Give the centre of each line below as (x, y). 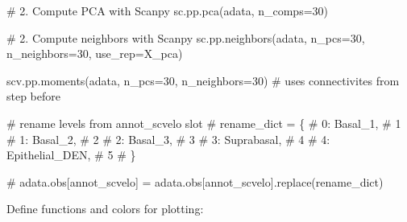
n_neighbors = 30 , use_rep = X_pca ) (95, 53)
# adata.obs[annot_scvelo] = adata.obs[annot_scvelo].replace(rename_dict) (195, 181)
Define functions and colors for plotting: (105, 209)
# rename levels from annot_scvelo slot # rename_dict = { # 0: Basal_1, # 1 (204, 123)
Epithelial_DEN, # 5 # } (71, 155)
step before (34, 96)
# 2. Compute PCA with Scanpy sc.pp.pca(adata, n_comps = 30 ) (168, 10)
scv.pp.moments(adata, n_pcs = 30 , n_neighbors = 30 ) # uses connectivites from (203, 80)
